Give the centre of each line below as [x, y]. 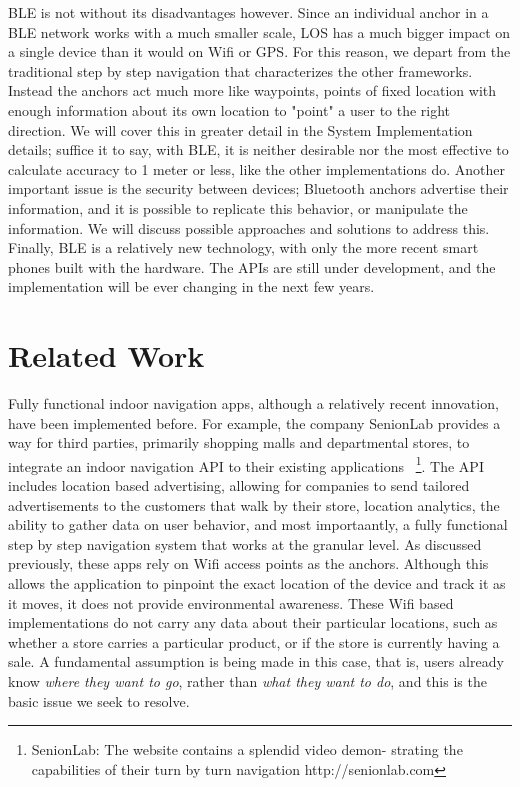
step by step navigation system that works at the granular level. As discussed [245, 543]
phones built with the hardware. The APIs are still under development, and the [252, 266]
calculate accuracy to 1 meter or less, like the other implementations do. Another [256, 168]
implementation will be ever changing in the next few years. [191, 286]
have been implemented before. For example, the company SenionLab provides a [254, 422]
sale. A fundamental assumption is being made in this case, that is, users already [256, 661]
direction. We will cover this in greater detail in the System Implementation [240, 129]
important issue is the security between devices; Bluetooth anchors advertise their [258, 188]
